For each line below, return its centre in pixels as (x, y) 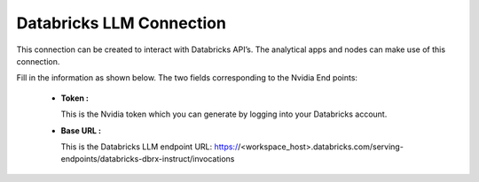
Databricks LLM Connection (121, 23)
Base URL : (81, 130)
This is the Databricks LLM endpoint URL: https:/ (149, 147)
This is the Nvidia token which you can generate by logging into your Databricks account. (224, 114)
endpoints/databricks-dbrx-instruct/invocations (148, 159)
